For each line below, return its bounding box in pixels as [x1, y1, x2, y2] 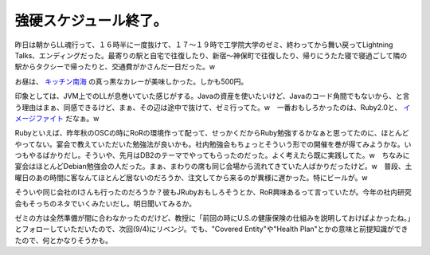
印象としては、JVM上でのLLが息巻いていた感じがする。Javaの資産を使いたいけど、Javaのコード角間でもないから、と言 [14, 92, 410, 101]
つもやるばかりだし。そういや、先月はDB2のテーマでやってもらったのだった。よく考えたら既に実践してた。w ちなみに [14, 151, 410, 160]
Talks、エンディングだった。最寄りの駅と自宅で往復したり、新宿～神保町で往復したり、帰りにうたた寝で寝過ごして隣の [14, 50, 408, 60]
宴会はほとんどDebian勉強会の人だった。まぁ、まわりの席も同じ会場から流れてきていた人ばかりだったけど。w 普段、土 [14, 162, 412, 171]
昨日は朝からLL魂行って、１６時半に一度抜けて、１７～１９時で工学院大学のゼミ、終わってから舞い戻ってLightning [14, 40, 393, 49]
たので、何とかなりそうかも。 [14, 235, 113, 245]
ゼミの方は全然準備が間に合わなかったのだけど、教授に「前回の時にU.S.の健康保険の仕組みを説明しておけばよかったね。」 [14, 214, 412, 223]
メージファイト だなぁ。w [14, 113, 100, 123]
